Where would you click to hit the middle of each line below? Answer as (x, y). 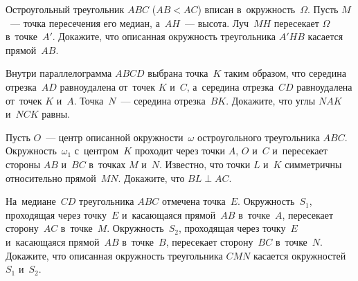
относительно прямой (51, 178)
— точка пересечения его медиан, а (85, 22)
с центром (97, 151)
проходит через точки (180, 151)
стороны (23, 164)
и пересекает (300, 151)
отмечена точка (194, 201)
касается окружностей (299, 255)
